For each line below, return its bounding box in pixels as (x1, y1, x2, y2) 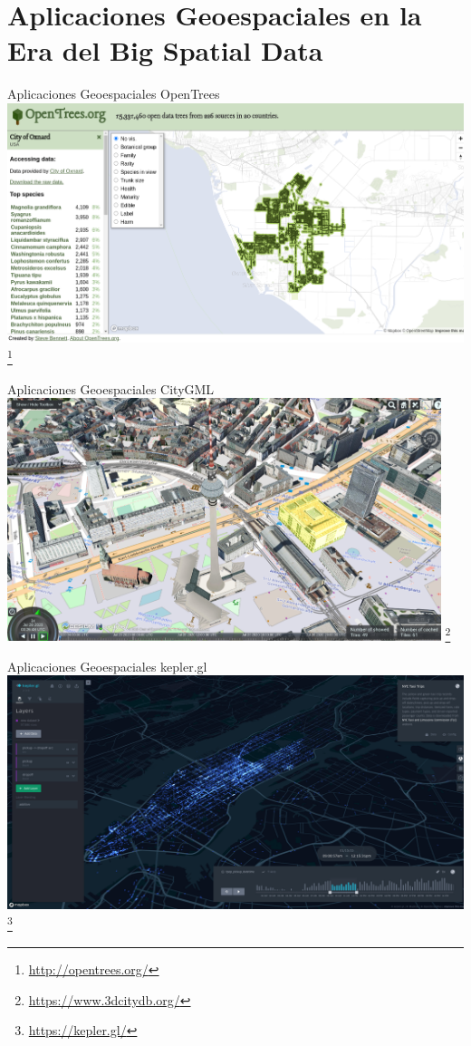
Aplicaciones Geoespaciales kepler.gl (7, 656, 207, 675)
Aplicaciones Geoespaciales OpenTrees (7, 84, 220, 103)
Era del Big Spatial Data (7, 32, 323, 69)
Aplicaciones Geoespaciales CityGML (7, 379, 215, 398)
